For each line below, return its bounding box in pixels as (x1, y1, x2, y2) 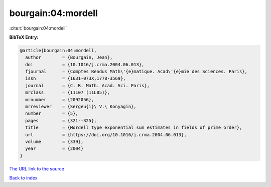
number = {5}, (25, 111, 79, 116)
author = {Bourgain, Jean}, (25, 55, 113, 60)
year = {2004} (25, 146, 84, 151)
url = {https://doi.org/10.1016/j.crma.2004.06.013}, (25, 132, 187, 137)
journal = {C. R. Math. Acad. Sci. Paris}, (25, 83, 150, 88)
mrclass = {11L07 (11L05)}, (25, 90, 110, 95)
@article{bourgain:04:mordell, (20, 48, 97, 53)
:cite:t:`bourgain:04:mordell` (9, 25, 67, 31)
